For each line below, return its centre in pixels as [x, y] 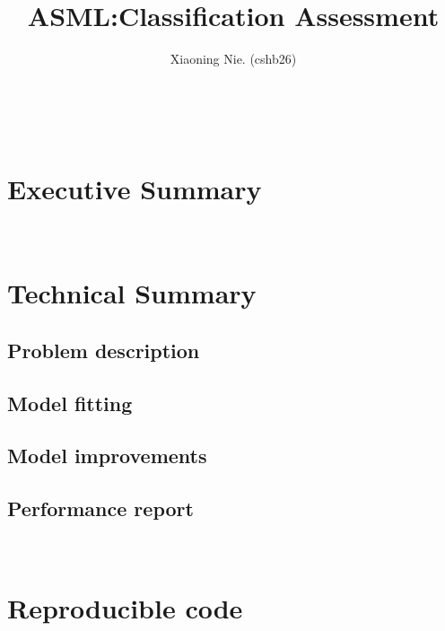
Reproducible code [125, 607]
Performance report [100, 508]
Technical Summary [132, 293]
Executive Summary [135, 188]
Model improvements [107, 456]
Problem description [104, 350]
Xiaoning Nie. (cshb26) [233, 59]
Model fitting [70, 403]
